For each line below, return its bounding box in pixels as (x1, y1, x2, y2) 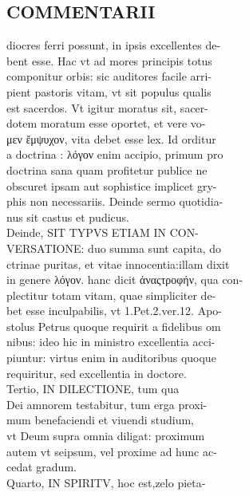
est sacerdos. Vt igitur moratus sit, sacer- (6, 99, 208, 116)
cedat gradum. (6, 459, 77, 475)
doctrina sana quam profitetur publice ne (6, 161, 207, 178)
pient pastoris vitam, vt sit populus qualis (6, 83, 211, 100)
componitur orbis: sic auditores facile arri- (6, 68, 212, 85)
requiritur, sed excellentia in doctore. (6, 364, 187, 381)
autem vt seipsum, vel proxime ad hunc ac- (6, 443, 217, 459)
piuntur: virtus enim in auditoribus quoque (6, 349, 216, 366)
